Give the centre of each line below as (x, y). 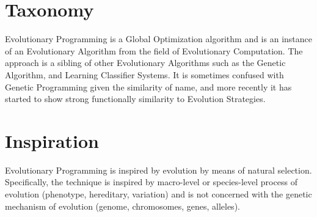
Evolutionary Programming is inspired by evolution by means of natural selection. (158, 170)
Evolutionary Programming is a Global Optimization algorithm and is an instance (158, 39)
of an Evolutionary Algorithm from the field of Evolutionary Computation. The (154, 50)
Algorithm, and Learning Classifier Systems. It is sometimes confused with (144, 74)
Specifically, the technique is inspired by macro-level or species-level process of (151, 182)
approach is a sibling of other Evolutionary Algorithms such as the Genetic (145, 63)
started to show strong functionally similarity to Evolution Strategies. (135, 99)
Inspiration (52, 140)
